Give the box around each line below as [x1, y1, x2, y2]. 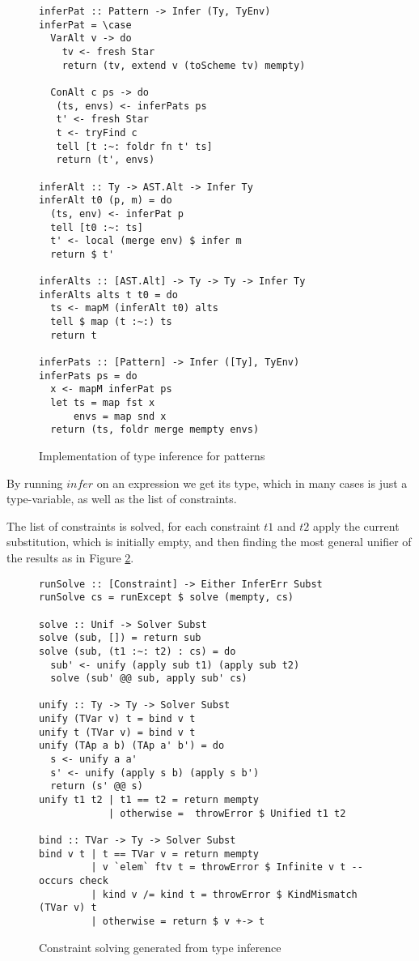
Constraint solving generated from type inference [39, 938, 281, 955]
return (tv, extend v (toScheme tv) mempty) [61, 59, 306, 71]
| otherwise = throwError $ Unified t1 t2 [108, 807, 346, 819]
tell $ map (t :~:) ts [50, 316, 172, 328]
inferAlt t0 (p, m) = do [39, 194, 172, 207]
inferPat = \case [39, 19, 132, 31]
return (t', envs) [56, 154, 155, 166]
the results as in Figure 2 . [6, 549, 134, 566]
